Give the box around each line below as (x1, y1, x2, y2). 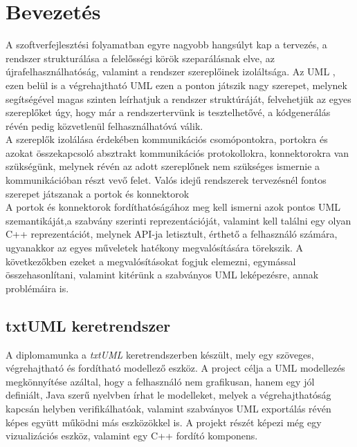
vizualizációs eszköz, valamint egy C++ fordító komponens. (6, 428, 258, 443)
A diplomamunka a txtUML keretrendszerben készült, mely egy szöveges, (6, 347, 314, 361)
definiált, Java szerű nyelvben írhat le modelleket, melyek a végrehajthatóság (6, 388, 331, 402)
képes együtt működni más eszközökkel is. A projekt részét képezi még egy (6, 415, 322, 429)
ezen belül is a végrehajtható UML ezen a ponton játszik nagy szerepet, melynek (6, 77, 347, 92)
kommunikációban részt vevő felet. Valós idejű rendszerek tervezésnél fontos (6, 173, 327, 187)
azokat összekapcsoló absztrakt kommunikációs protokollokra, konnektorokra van (6, 145, 349, 160)
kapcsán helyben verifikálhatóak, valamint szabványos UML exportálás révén (6, 401, 331, 415)
